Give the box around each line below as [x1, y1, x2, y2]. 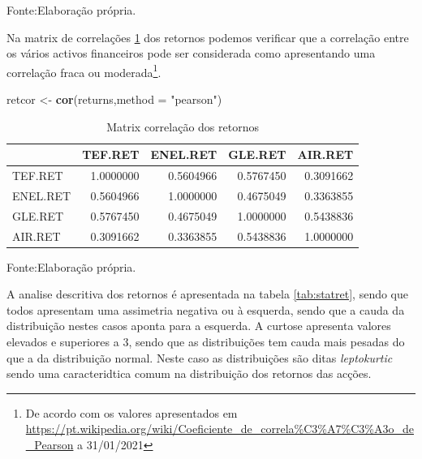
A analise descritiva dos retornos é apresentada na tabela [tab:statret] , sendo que [6, 285, 409, 302]
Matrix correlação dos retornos [106, 118, 259, 135]
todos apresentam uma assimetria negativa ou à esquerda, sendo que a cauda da [6, 301, 405, 318]
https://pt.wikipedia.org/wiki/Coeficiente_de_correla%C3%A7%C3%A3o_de [25, 420, 414, 437]
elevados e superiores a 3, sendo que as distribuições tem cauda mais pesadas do [6, 333, 405, 350]
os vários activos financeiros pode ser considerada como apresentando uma [6, 45, 376, 62]
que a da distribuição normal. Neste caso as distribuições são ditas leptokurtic [6, 349, 393, 366]
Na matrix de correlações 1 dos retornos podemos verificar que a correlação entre [6, 28, 409, 45]
